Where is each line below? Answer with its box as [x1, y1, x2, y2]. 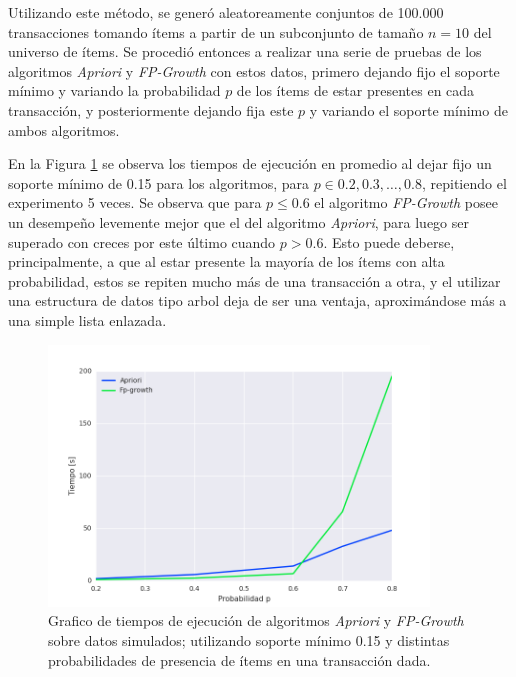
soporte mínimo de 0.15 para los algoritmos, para [8, 172, 309, 193]
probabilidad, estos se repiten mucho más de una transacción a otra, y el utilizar [8, 270, 501, 291]
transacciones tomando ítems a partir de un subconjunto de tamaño [8, 21, 424, 42]
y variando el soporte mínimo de [309, 99, 508, 120]
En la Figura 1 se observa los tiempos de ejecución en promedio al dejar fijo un [8, 153, 492, 174]
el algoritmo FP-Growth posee [314, 192, 498, 213]
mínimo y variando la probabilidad [8, 80, 221, 101]
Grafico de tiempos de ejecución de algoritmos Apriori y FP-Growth [48, 610, 464, 631]
